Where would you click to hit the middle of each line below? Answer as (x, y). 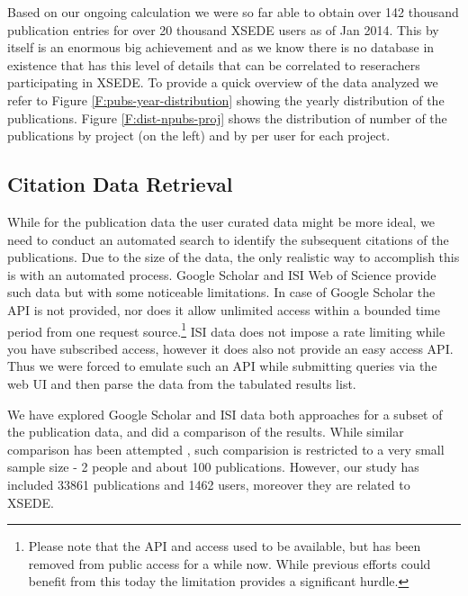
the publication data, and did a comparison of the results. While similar (206, 432)
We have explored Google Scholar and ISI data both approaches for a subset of (225, 414)
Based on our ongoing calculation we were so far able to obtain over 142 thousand (233, 12)
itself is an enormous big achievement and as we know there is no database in (221, 47)
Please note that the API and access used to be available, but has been (225, 546)
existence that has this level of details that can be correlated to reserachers (214, 64)
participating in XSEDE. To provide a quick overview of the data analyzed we (223, 82)
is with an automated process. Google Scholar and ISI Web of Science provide (222, 274)
